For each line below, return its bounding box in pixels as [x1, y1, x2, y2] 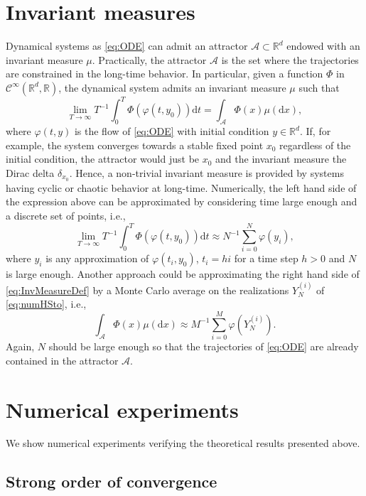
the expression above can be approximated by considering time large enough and [6, 194, 357, 209]
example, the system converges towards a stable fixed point [6, 137, 264, 152]
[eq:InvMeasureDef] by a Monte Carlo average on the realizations [6, 282, 289, 297]
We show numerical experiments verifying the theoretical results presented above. [6, 436, 360, 451]
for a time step [234, 251, 298, 266]
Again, [6, 339, 35, 354]
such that [298, 80, 340, 95]
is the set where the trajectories [221, 52, 359, 67]
